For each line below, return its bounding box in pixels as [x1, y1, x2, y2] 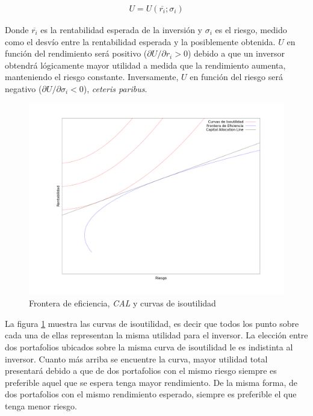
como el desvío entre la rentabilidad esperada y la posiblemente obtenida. [5, 35, 276, 48]
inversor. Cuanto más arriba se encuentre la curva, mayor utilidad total [5, 352, 268, 365]
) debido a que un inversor [187, 47, 285, 60]
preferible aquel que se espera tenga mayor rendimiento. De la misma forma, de [5, 376, 297, 388]
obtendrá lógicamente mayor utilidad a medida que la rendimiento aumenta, [5, 58, 286, 71]
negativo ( [5, 82, 42, 95]
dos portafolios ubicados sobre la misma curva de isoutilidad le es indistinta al [5, 340, 293, 353]
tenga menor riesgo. [5, 399, 77, 412]
